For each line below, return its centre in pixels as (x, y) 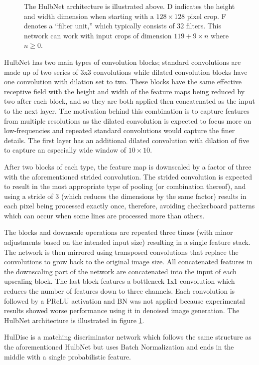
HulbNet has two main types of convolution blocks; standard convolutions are (123, 62)
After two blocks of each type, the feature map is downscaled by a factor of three (128, 166)
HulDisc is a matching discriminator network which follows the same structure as (128, 337)
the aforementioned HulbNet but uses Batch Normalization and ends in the (119, 347)
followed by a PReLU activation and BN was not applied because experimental (125, 300)
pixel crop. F (206, 16)
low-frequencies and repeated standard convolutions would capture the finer (120, 130)
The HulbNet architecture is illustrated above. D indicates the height (129, 6)
